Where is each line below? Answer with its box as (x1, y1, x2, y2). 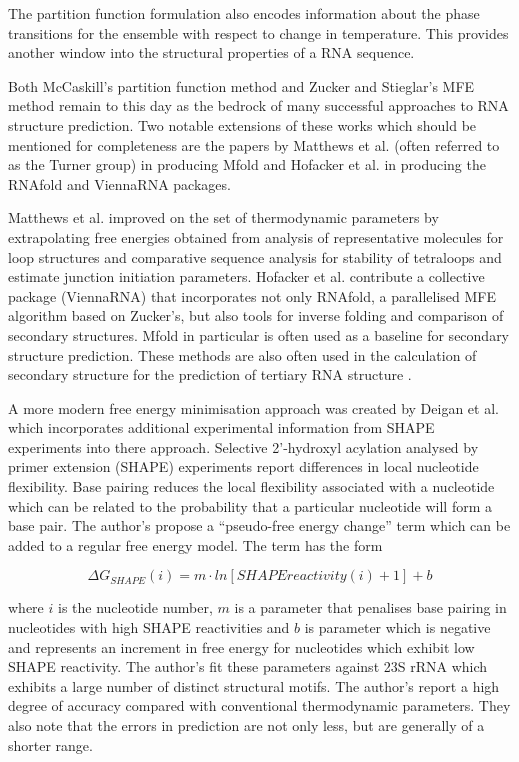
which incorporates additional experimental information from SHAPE (8, 417, 435, 438)
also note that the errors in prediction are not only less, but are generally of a (8, 715, 485, 735)
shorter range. (8, 734, 93, 755)
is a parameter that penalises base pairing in (234, 597, 507, 618)
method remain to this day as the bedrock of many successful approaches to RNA (8, 95, 509, 116)
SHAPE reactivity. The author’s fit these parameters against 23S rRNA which (8, 656, 488, 677)
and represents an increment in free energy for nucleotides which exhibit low (8, 636, 475, 657)
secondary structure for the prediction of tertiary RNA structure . (8, 364, 412, 385)
